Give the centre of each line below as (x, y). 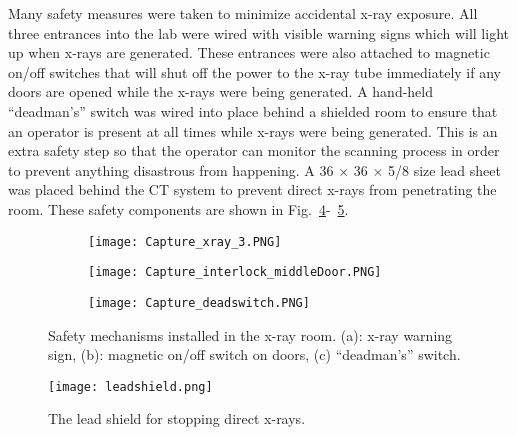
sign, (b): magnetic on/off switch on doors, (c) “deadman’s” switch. (254, 354)
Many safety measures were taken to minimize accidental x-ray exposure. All (243, 13)
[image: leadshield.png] (130, 386)
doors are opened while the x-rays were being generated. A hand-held (221, 91)
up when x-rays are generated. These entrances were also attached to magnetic (249, 52)
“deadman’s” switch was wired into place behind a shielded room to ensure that (253, 110)
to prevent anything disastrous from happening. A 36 (171, 169)
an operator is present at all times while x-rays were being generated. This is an (253, 130)
